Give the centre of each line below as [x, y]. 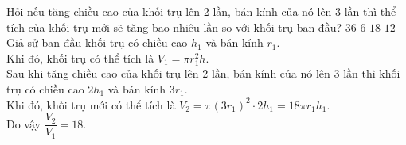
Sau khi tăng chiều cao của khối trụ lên [103, 73]
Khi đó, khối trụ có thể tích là [80, 57]
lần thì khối [372, 73]
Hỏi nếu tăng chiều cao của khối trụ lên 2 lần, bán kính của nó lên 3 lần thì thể [201, 11]
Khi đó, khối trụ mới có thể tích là [91, 104]
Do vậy [23, 123]
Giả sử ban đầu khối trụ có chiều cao [97, 42]
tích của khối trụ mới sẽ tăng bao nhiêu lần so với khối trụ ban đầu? [174, 27]
